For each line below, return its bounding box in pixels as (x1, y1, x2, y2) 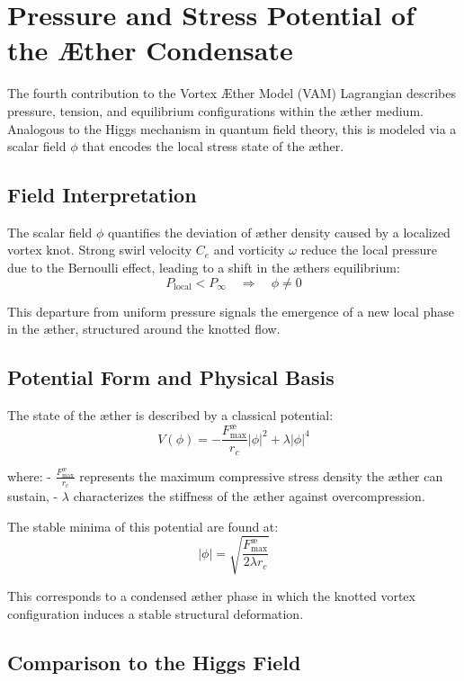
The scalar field (7, 222, 93, 241)
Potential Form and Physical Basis (7, 363, 335, 391)
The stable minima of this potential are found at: (7, 516, 279, 535)
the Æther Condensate (7, 31, 293, 68)
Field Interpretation (7, 181, 197, 209)
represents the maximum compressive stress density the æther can (79, 466, 443, 485)
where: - (7, 466, 52, 485)
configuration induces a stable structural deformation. (7, 604, 304, 623)
